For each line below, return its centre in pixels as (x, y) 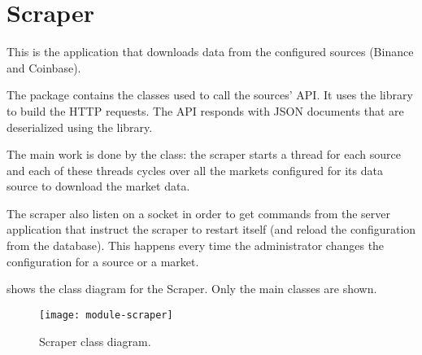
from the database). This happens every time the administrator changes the (196, 245)
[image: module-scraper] (106, 315)
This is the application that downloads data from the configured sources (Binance (210, 52)
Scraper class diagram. (95, 341)
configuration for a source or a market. (103, 261)
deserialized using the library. (80, 127)
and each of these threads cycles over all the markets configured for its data (195, 170)
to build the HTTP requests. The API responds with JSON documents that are (205, 110)
